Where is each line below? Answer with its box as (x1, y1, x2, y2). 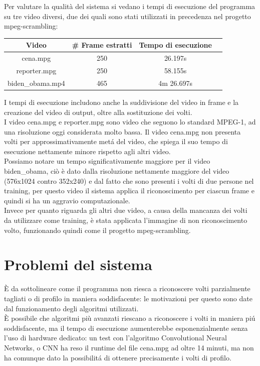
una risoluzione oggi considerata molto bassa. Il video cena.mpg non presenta (4, 126, 241, 137)
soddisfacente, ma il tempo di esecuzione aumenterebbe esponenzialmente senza (4, 322, 248, 333)
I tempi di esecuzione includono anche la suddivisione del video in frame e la (4, 96, 239, 107)
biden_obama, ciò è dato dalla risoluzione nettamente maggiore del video (4, 166, 229, 176)
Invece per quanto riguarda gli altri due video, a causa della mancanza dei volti (4, 205, 247, 215)
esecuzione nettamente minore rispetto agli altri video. (4, 146, 171, 156)
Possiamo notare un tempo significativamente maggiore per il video (4, 156, 210, 166)
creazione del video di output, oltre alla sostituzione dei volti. (4, 106, 192, 117)
